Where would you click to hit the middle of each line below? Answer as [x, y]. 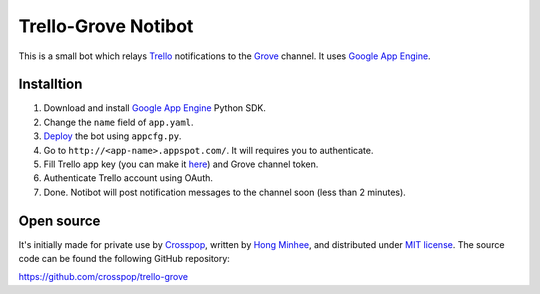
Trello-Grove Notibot [106, 26]
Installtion [50, 84]
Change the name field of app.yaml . [118, 122]
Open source [59, 220]
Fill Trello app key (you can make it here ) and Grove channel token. [181, 164]
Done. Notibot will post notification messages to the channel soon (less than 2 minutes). [225, 192]
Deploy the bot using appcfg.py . [112, 136]
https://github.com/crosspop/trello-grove [103, 277]
